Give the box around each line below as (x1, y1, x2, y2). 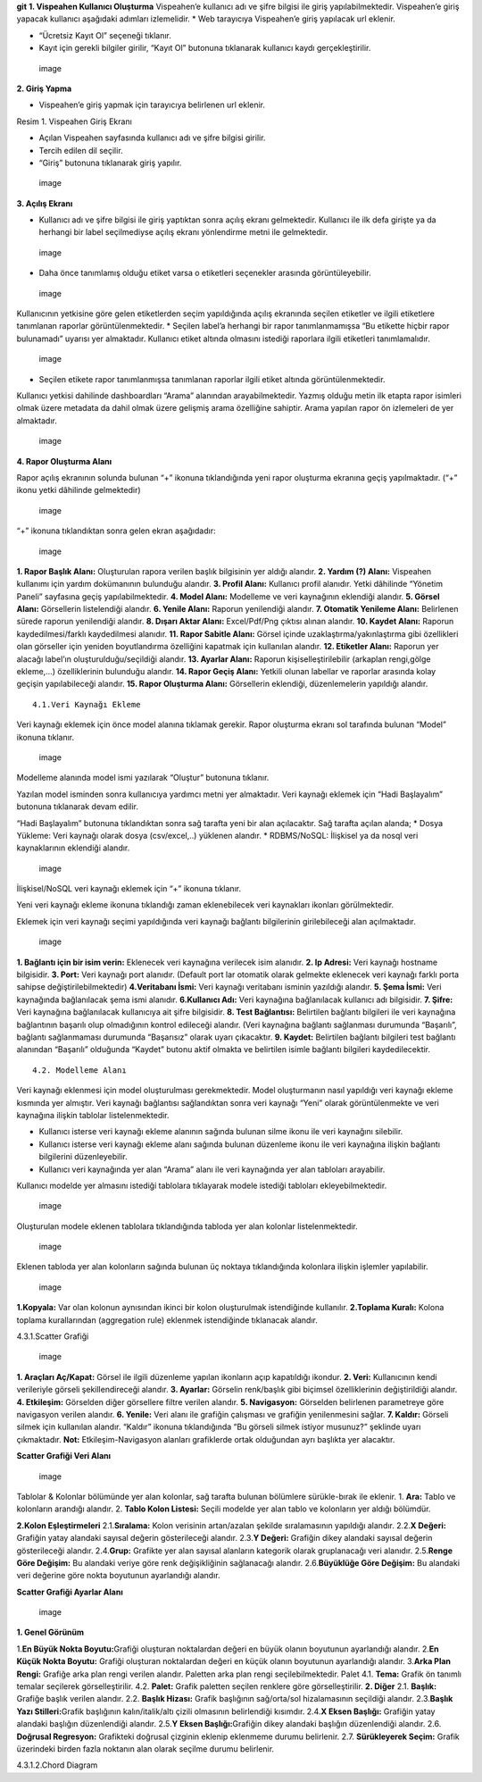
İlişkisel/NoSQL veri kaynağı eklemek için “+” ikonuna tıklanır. (16, 883, 241, 894)
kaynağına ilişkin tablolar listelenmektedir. (16, 1109, 170, 1120)
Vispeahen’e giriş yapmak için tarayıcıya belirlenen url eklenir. (38, 99, 266, 111)
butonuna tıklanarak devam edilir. (16, 801, 138, 812)
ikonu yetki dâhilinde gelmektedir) (16, 485, 142, 496)
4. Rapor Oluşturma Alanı (16, 456, 112, 466)
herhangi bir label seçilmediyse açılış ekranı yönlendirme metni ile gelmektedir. (38, 227, 328, 238)
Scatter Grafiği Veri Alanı (16, 1451, 112, 1461)
